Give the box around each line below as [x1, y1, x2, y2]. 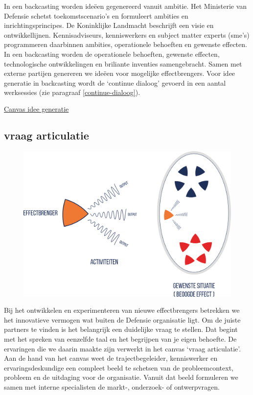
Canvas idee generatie [4, 103, 69, 114]
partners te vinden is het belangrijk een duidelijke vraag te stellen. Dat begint [4, 324, 238, 334]
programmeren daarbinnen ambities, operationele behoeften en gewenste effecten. [4, 39, 247, 49]
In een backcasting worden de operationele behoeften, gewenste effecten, [4, 48, 220, 59]
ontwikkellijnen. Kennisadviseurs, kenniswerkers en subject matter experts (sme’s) [4, 29, 250, 40]
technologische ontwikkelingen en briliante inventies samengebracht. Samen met [4, 58, 242, 69]
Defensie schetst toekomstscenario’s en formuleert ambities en [4, 10, 188, 21]
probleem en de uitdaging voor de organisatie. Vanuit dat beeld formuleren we [4, 372, 238, 382]
